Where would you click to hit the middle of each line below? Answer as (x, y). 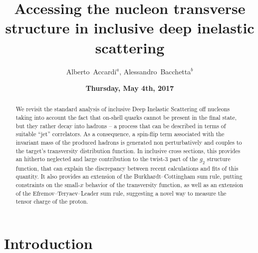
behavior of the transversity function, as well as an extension (164, 185)
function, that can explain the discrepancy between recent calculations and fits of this (127, 168)
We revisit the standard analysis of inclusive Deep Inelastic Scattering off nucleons (123, 109)
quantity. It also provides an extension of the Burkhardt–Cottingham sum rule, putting (129, 176)
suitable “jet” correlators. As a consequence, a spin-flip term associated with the (120, 134)
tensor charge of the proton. (52, 201)
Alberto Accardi (91, 71)
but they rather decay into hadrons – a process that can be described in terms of (121, 126)
